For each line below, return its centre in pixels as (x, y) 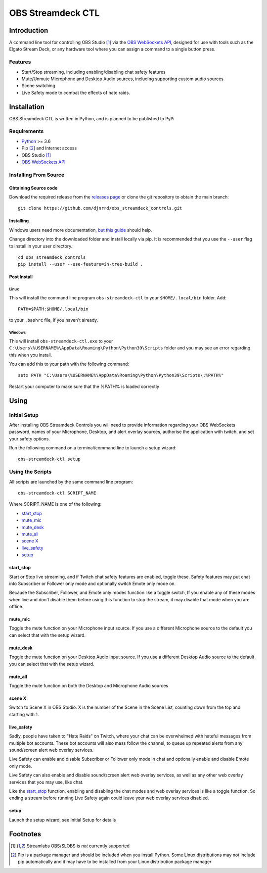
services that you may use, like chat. (46, 782)
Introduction (29, 30)
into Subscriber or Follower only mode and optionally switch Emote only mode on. (92, 583)
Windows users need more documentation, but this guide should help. (81, 230)
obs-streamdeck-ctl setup (49, 459)
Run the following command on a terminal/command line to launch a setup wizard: (93, 448)
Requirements (26, 131)
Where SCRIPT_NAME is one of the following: (55, 504)
